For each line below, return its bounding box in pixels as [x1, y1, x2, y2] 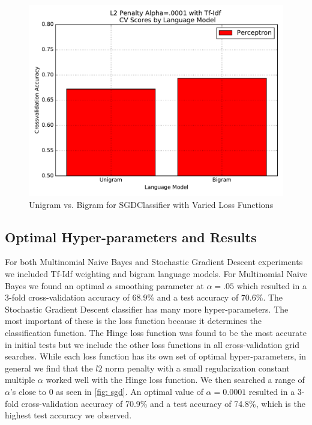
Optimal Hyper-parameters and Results [5, 227, 257, 246]
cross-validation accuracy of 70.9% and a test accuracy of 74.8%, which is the [21, 397, 305, 409]
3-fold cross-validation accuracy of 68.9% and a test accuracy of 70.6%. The [5, 291, 283, 304]
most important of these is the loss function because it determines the [5, 314, 262, 327]
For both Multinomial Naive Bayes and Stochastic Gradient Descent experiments [5, 255, 303, 268]
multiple [5, 373, 35, 386]
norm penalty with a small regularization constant [105, 361, 290, 374]
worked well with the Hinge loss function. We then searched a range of [46, 373, 305, 386]
